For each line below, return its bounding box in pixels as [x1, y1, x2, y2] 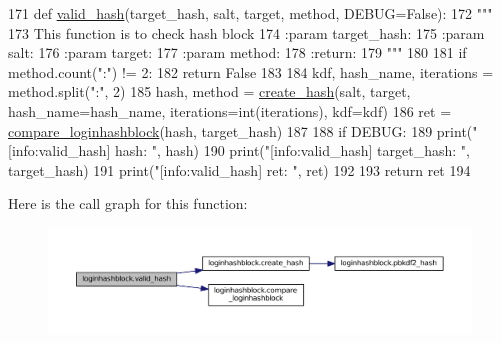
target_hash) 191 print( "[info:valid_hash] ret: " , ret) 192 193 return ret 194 [8, 159, 471, 180]
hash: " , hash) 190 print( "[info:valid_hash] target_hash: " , [115, 140, 470, 161]
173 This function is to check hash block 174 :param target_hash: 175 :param [8, 22, 485, 43]
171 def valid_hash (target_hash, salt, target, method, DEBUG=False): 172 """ [8, 3, 493, 23]
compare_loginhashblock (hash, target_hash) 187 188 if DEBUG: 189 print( [8, 120, 473, 141]
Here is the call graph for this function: [8, 193, 248, 214]
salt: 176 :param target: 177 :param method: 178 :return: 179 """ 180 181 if [8, 42, 467, 63]
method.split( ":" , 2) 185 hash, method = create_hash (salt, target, [8, 81, 411, 102]
